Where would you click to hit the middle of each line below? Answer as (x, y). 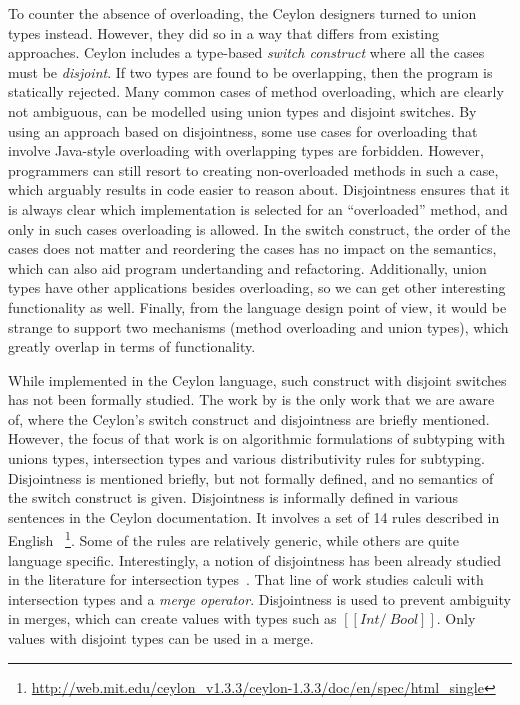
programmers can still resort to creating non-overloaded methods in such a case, (253, 169)
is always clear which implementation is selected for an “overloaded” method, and (258, 208)
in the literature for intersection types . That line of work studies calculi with (246, 579)
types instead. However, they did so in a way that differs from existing (223, 32)
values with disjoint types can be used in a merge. (161, 638)
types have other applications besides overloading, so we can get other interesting (257, 287)
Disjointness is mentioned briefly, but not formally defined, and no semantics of (251, 477)
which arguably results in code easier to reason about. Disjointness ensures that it (259, 189)
